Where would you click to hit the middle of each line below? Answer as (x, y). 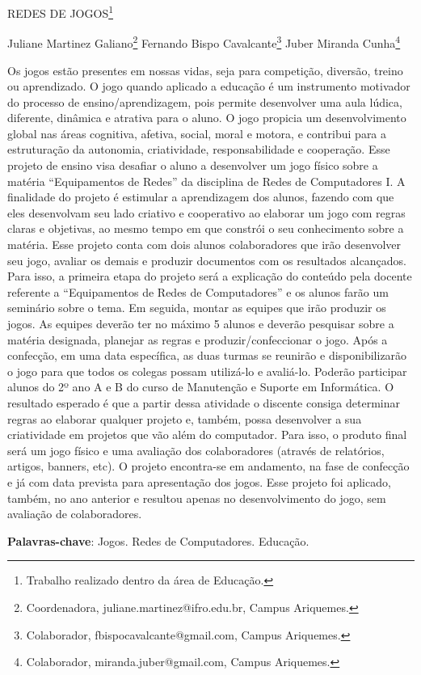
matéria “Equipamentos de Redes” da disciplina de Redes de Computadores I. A (206, 181)
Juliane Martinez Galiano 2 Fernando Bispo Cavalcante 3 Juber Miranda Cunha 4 (204, 42)
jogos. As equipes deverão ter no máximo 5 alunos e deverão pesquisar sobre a (201, 323)
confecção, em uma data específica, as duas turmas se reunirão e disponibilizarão (207, 355)
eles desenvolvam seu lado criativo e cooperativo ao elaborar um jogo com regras (206, 212)
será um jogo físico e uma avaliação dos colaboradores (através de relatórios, (196, 450)
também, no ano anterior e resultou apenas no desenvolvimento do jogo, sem (197, 498)
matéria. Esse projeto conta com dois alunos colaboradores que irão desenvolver (204, 245)
